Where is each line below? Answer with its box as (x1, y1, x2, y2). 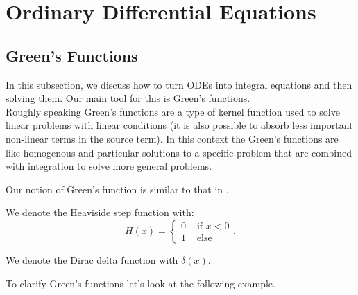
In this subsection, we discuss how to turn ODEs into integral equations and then (6, 77, 352, 91)
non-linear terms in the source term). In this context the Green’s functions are (6, 131, 339, 145)
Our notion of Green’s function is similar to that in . (6, 181, 229, 196)
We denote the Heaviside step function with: (6, 205, 194, 220)
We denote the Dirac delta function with (6, 252, 178, 267)
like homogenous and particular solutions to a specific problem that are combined (6, 145, 352, 159)
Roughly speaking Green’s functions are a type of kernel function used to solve (6, 104, 340, 118)
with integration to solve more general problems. (6, 159, 212, 173)
